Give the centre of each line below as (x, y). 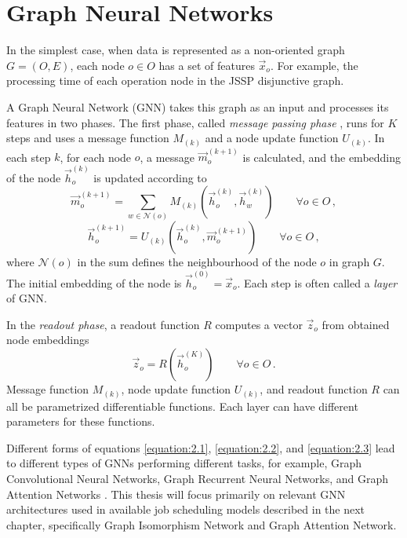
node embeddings (48, 340)
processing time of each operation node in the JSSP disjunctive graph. (175, 81)
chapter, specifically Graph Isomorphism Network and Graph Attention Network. (202, 524)
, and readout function (314, 389)
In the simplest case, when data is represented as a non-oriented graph (176, 50)
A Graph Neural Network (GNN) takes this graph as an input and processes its (198, 106)
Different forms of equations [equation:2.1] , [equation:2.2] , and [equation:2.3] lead (201, 447)
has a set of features (207, 65)
